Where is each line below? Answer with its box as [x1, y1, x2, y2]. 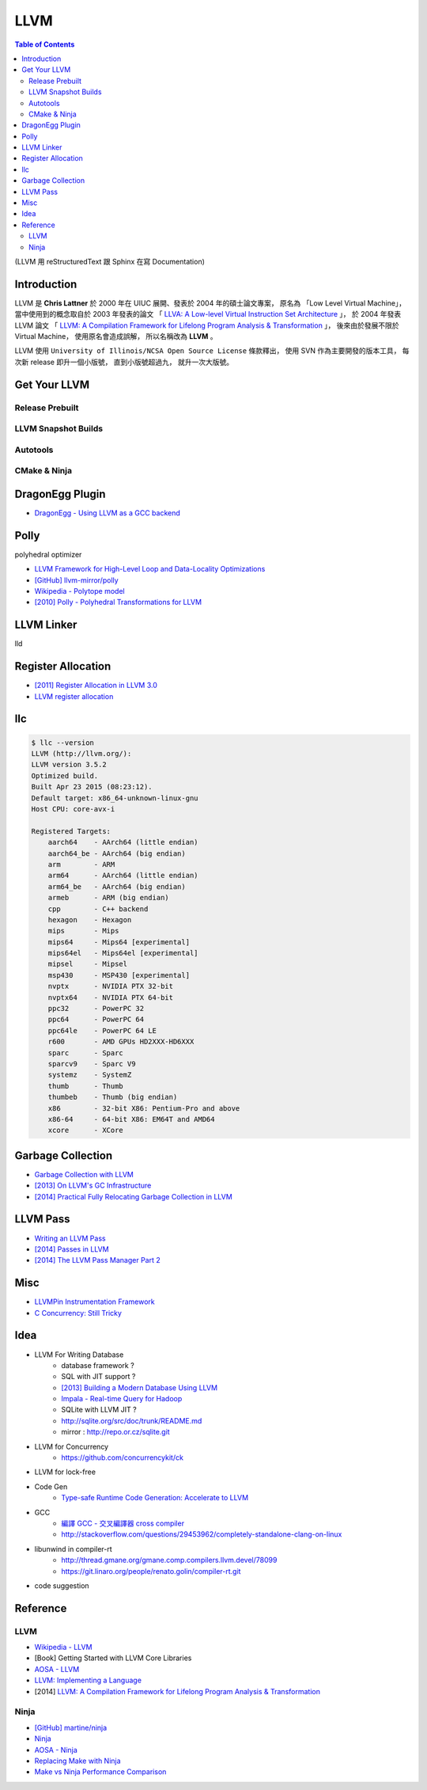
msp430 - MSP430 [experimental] [47, 971, 190, 979]
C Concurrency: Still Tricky [34, 1308, 123, 1317]
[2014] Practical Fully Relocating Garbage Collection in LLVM [34, 1191, 232, 1201]
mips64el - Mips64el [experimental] [47, 948, 198, 958]
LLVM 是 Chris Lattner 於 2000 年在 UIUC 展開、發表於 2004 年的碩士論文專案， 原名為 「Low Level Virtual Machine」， [14, 298, 406, 308]
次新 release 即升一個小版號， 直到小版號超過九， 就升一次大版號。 [14, 357, 234, 367]
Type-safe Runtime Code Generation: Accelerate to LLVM [61, 1493, 249, 1503]
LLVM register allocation [34, 691, 114, 701]
